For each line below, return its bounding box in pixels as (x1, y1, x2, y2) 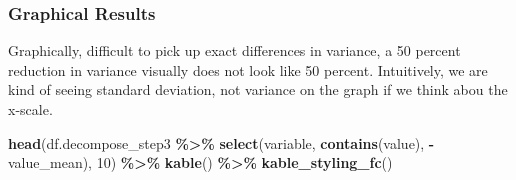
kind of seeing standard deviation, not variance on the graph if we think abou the (8, 79, 508, 100)
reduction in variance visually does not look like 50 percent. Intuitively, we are (8, 59, 488, 80)
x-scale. (8, 99, 53, 119)
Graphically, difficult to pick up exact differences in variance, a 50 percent (8, 40, 461, 61)
